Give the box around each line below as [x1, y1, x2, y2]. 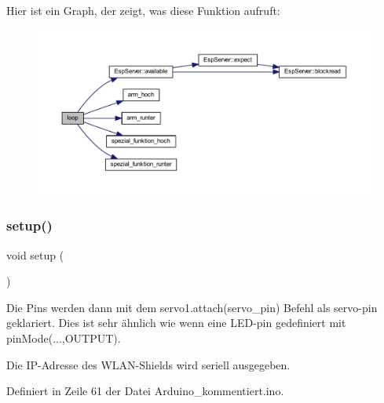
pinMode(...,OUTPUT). [6, 329, 121, 346]
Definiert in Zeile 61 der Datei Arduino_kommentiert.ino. [6, 383, 284, 399]
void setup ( [6, 246, 64, 263]
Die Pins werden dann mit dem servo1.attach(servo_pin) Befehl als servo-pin [6, 299, 378, 315]
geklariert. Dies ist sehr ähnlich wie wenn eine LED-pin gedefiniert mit [6, 314, 346, 331]
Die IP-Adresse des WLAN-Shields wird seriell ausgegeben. [6, 356, 291, 372]
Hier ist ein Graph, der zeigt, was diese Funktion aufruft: [6, 2, 280, 18]
